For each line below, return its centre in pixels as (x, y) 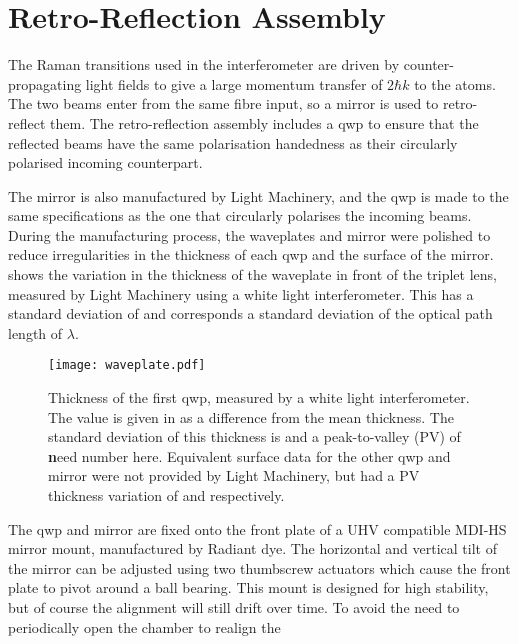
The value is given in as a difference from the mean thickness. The (251, 416)
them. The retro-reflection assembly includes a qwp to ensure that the (264, 122)
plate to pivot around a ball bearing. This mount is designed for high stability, (248, 587)
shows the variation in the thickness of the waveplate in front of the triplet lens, (252, 274)
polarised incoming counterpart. (105, 162)
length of (35, 332)
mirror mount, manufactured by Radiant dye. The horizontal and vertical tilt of (252, 548)
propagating (45, 83)
